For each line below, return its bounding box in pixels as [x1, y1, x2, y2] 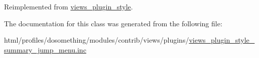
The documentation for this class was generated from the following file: [4, 18, 222, 28]
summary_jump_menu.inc [4, 44, 86, 55]
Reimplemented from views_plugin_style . [4, 1, 133, 11]
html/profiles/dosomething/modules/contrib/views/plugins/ [4, 35, 189, 45]
